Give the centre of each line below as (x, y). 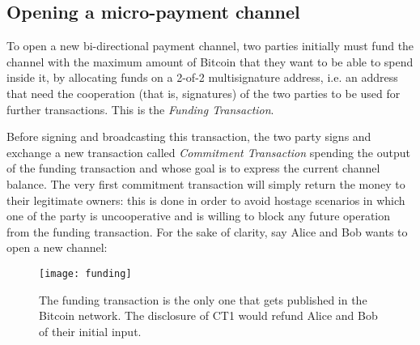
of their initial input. (90, 331)
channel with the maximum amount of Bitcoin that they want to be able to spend (210, 61)
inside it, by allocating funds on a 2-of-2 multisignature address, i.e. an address (202, 77)
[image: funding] (85, 273)
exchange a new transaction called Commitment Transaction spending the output (208, 152)
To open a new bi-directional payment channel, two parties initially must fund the (210, 46)
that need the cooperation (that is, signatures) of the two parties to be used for (204, 93)
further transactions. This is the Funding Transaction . (140, 109)
